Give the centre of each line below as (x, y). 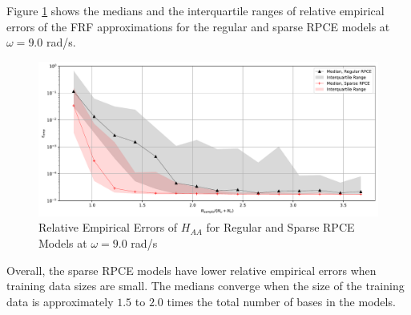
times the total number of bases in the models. (281, 301)
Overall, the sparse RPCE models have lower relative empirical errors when (191, 270)
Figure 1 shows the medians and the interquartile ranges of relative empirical (195, 10)
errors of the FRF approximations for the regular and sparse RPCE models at (198, 26)
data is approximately (60, 301)
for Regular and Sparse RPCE (280, 227)
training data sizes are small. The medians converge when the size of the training (205, 286)
